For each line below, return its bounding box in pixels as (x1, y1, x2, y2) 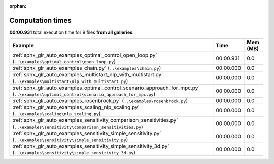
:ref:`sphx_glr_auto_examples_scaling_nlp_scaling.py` (12, 104, 140, 111)
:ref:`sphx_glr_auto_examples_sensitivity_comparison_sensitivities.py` (12, 117, 179, 124)
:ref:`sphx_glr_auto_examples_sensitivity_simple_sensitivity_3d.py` (12, 143, 169, 150)
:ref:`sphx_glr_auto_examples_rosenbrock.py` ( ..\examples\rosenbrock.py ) (12, 97, 188, 104)
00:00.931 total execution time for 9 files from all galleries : (9, 29, 134, 35)
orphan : (9, 3, 27, 9)
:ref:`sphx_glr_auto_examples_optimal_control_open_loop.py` (12, 52, 157, 59)
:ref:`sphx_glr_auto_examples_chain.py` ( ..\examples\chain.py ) (12, 65, 161, 72)
